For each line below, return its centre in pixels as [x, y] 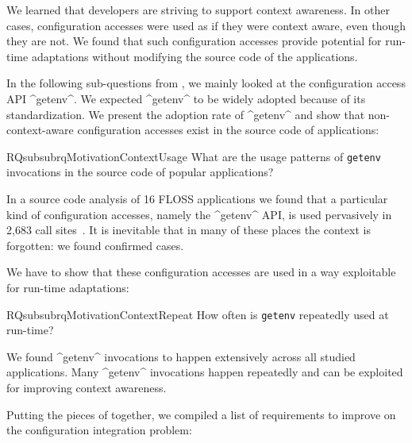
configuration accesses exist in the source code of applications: [228, 130]
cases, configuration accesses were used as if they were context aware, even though [206, 25]
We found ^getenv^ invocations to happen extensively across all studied [181, 356]
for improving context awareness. [87, 387]
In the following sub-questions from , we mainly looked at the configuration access [206, 83]
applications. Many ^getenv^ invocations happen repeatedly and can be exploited [205, 372]
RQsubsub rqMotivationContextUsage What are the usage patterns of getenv [194, 156]
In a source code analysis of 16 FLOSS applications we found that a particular [197, 198]
